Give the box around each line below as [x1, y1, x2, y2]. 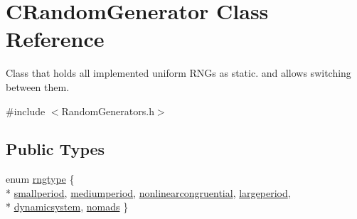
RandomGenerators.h [61, 103, 154, 118]
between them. [6, 79, 70, 94]
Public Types [6, 138, 105, 160]
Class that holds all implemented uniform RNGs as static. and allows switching [6, 65, 351, 80]
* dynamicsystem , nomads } [6, 199, 129, 214]
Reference [6, 24, 105, 53]
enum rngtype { [6, 171, 75, 186]
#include [6, 103, 46, 118]
